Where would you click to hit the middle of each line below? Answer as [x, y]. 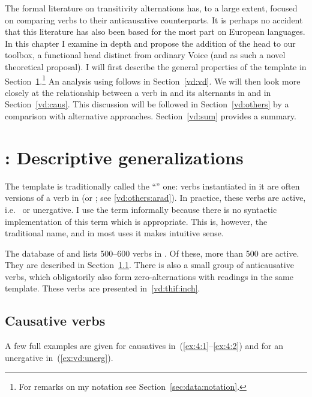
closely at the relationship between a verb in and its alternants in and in [138, 92]
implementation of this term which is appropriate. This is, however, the [136, 221]
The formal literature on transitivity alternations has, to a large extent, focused [151, 8]
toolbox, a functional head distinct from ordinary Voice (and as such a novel [145, 55]
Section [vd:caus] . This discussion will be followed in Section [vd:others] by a [147, 104]
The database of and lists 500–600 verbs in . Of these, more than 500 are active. [152, 253]
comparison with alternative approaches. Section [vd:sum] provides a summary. [151, 116]
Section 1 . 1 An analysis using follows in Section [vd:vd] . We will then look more [153, 80]
